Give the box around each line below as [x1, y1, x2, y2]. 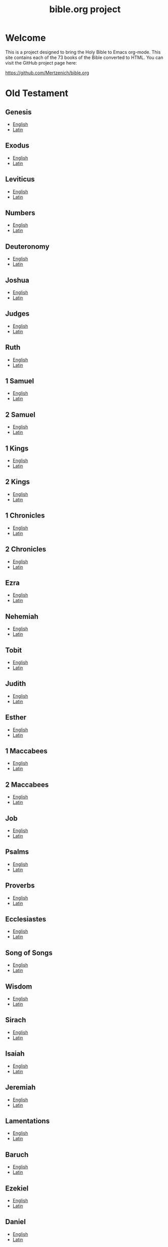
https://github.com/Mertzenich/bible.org [5, 70, 90, 76]
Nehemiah [5, 612, 39, 621]
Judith [5, 679, 26, 688]
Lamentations [5, 1116, 50, 1125]
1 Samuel [5, 377, 34, 385]
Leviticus [5, 175, 35, 184]
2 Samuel [5, 410, 35, 419]
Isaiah [5, 1049, 25, 1058]
